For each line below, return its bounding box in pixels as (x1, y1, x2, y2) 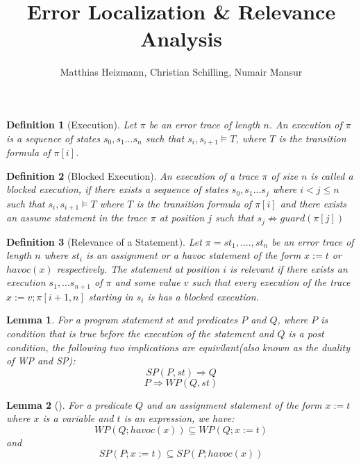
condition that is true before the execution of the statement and (6, 325, 274, 340)
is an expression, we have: (124, 411, 235, 425)
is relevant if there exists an (230, 261, 348, 276)
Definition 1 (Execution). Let (6, 117, 137, 131)
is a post (288, 325, 324, 340)
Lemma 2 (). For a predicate (6, 397, 133, 412)
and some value (115, 275, 180, 289)
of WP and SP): (6, 353, 76, 368)
